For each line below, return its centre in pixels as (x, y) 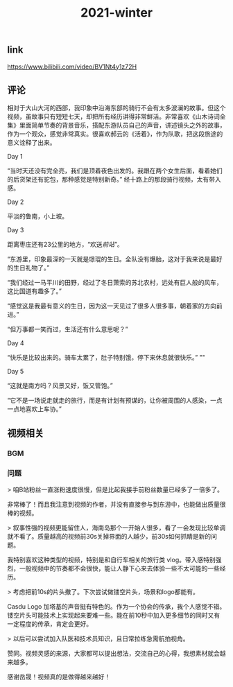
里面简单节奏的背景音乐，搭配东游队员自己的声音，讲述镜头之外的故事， (122, 125)
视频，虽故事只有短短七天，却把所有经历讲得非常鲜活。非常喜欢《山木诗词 (113, 116)
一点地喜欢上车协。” (35, 409)
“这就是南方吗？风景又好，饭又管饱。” (60, 385)
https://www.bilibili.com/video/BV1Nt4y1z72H (72, 67)
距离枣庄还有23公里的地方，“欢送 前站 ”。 (65, 245)
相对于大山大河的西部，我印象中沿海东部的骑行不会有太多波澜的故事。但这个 (116, 108)
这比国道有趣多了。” (35, 291)
